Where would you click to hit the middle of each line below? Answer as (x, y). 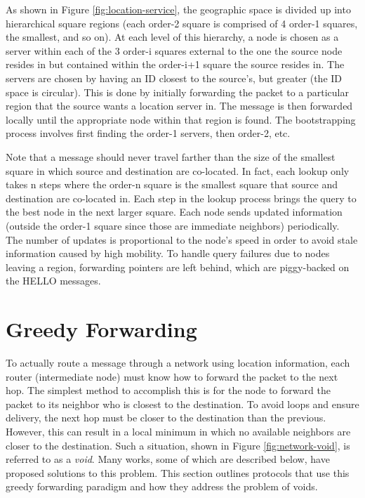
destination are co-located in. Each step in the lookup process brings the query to (181, 198)
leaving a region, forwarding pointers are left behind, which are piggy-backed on (178, 267)
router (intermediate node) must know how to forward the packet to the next (172, 376)
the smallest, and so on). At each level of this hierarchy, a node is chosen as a (172, 37)
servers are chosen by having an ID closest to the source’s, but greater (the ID (174, 78)
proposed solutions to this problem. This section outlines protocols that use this (178, 472)
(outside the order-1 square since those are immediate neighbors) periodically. (173, 225)
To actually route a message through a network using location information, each (178, 362)
